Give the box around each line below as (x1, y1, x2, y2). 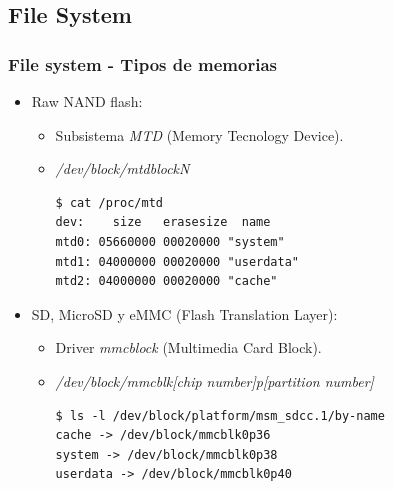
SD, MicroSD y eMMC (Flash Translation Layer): (31, 303, 338, 324)
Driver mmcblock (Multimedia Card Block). (55, 337, 322, 358)
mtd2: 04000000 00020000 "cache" (55, 274, 278, 289)
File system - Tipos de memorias (8, 51, 277, 76)
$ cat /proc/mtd (55, 195, 163, 210)
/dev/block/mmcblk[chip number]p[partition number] (55, 370, 374, 391)
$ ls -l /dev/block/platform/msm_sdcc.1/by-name (55, 408, 385, 423)
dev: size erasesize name (55, 215, 271, 230)
